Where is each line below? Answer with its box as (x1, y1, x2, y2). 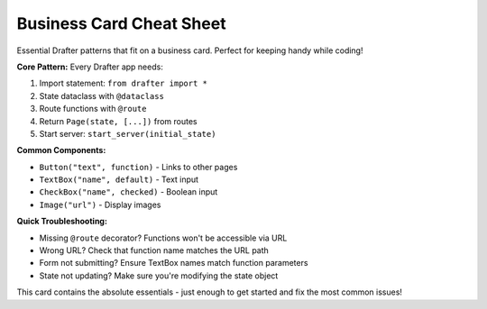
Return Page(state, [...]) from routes (39, 115, 198, 126)
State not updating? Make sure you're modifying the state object (39, 270, 279, 281)
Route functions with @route (39, 104, 147, 114)
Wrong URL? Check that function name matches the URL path (39, 245, 270, 256)
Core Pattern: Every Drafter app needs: (16, 61, 164, 72)
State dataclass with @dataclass (39, 90, 164, 101)
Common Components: (16, 145, 106, 156)
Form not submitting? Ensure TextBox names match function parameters (39, 258, 308, 268)
